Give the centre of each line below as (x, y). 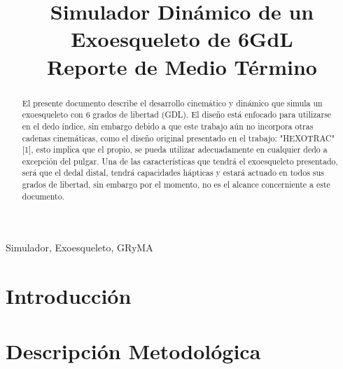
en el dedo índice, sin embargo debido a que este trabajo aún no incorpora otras (168, 126)
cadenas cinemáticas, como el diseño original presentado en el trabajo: (149, 138)
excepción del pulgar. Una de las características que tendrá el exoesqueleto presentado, (180, 161)
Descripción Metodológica (133, 350)
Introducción (69, 296)
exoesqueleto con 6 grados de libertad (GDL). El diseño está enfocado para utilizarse (177, 114)
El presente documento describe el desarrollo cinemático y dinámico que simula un (172, 103)
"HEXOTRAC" (307, 138)
